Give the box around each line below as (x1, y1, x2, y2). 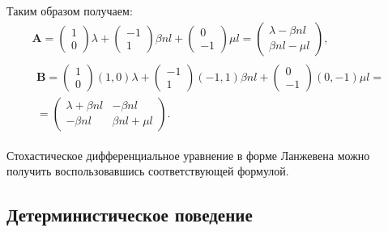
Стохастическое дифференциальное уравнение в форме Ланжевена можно (6, 146, 370, 163)
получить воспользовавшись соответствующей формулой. (6, 162, 289, 179)
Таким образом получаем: (6, 2, 133, 19)
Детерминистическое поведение (6, 202, 253, 227)
